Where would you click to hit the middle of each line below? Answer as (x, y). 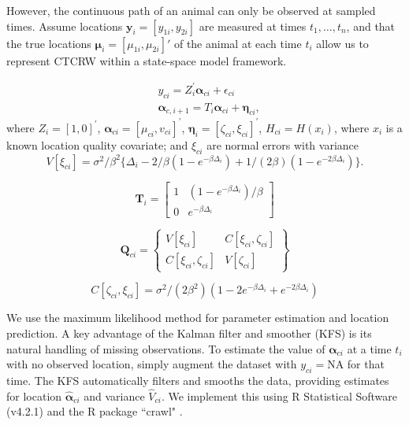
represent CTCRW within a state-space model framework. (147, 60)
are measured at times (253, 26)
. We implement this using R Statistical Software (279, 395)
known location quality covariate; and (97, 144)
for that (366, 364)
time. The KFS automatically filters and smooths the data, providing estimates (198, 380)
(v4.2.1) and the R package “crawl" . (95, 411)
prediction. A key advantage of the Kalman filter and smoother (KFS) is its (189, 333)
